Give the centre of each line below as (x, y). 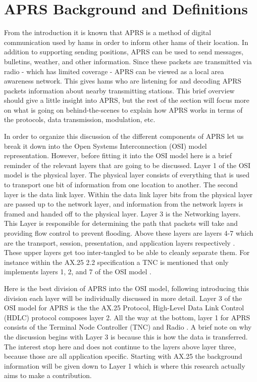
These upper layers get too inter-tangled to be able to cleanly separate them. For (127, 252)
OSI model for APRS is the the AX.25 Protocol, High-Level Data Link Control (124, 308)
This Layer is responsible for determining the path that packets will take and (121, 223)
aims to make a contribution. (48, 375)
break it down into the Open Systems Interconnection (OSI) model (105, 146)
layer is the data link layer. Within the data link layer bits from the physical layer (128, 194)
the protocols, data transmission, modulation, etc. (80, 119)
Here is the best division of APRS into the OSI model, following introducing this (127, 288)
